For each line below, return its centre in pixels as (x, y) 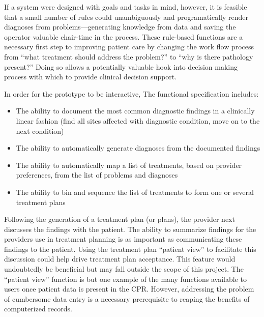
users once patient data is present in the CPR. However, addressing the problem (129, 289)
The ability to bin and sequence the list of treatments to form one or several (135, 192)
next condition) (40, 131)
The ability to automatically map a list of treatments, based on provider (129, 165)
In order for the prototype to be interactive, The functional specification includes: (131, 93)
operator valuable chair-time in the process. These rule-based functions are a (124, 36)
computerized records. (38, 309)
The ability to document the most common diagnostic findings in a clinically (135, 111)
